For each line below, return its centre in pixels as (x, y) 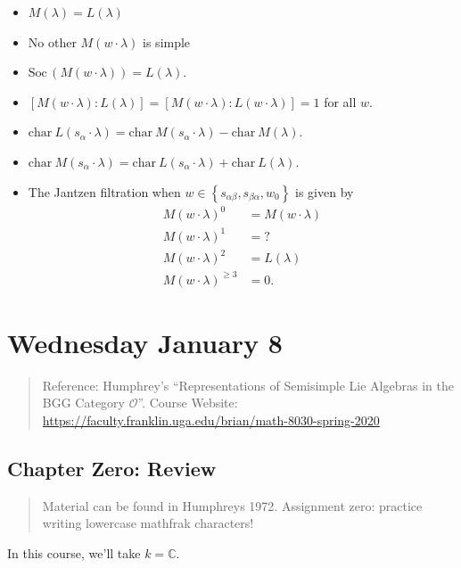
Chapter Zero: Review (112, 468)
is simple (167, 41)
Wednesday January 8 (145, 342)
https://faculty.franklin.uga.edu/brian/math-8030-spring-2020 (211, 420)
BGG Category (84, 403)
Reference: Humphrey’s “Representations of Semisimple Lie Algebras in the (248, 385)
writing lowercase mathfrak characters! (148, 523)
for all (340, 101)
